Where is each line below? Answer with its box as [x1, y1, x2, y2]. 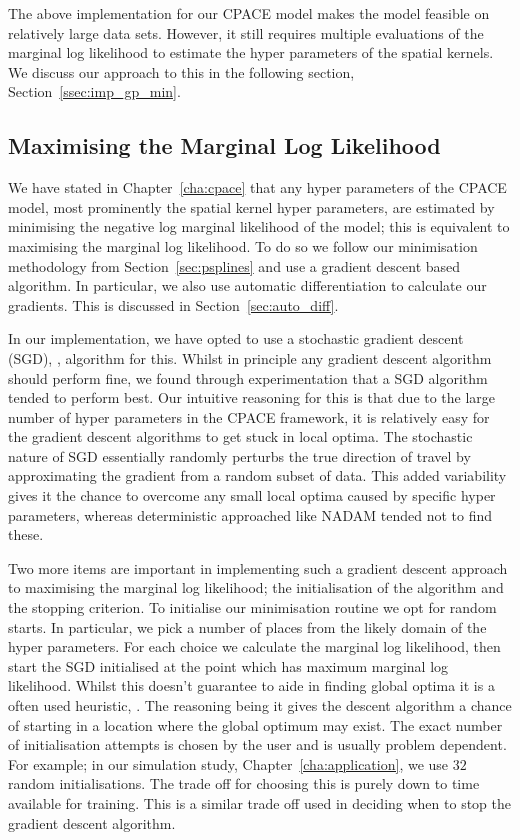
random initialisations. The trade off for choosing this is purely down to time [8, 773, 480, 794]
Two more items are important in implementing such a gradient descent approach [8, 557, 508, 578]
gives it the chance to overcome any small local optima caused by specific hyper [8, 485, 496, 506]
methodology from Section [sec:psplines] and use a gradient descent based [8, 255, 461, 276]
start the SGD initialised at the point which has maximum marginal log [8, 655, 449, 676]
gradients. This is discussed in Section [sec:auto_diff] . [8, 294, 339, 315]
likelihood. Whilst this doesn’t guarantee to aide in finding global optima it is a [8, 675, 495, 696]
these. [8, 524, 44, 545]
